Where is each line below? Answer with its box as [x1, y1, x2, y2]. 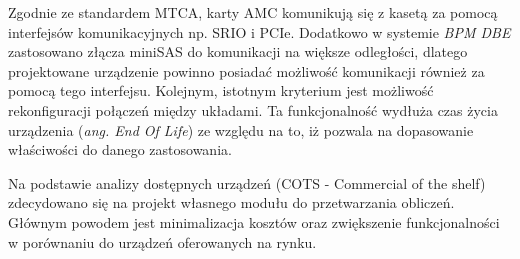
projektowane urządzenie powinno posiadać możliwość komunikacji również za [8, 60, 485, 81]
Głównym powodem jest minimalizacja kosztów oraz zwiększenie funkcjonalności [8, 211, 500, 232]
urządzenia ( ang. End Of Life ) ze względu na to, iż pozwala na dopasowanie [8, 119, 474, 140]
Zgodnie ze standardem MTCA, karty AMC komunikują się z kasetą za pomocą [8, 2, 498, 22]
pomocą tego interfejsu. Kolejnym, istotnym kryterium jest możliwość [8, 80, 434, 101]
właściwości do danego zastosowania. [8, 139, 232, 160]
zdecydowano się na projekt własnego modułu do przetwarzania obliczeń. [8, 192, 455, 213]
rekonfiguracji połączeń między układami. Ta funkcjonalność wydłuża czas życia [8, 99, 498, 120]
